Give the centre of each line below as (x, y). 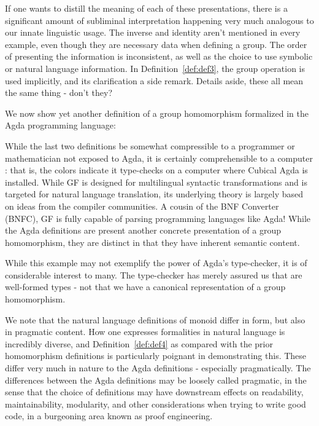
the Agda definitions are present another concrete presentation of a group (143, 230)
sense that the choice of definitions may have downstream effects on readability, (154, 392)
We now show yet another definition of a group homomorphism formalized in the (157, 113)
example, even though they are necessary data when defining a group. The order (156, 44)
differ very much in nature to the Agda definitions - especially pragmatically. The (158, 368)
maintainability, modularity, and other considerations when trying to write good (156, 404)
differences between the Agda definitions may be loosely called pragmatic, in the (156, 380)
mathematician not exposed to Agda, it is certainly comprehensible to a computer (159, 158)
